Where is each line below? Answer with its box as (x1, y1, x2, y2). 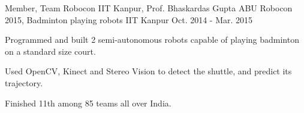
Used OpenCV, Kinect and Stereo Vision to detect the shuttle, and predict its (5, 65, 292, 77)
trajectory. (5, 76, 43, 89)
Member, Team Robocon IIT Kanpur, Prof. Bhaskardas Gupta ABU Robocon (5, 2, 293, 14)
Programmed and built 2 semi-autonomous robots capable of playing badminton (5, 33, 299, 46)
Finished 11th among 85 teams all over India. (5, 96, 171, 109)
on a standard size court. (5, 45, 96, 57)
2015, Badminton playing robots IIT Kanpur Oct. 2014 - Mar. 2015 (5, 13, 253, 26)
